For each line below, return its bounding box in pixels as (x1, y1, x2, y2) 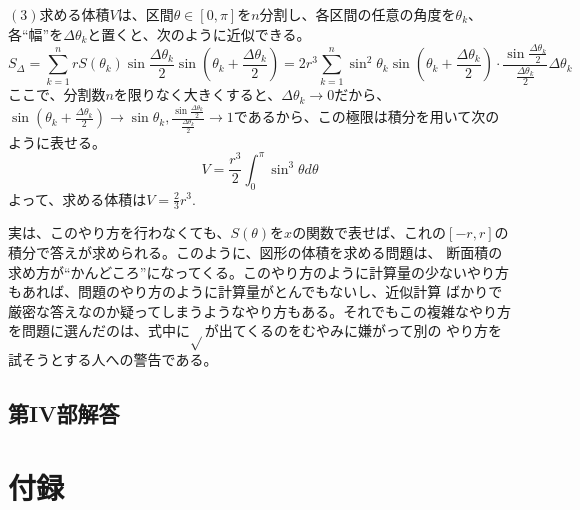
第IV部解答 (8, 398, 120, 429)
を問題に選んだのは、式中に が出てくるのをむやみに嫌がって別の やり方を (8, 320, 503, 341)
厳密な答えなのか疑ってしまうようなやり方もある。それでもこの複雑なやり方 (8, 300, 511, 321)
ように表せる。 (8, 131, 106, 152)
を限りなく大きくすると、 (113, 84, 282, 105)
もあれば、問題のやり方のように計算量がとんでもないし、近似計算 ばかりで (8, 281, 503, 302)
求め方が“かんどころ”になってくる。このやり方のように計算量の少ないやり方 (8, 261, 509, 282)
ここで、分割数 (8, 84, 106, 105)
